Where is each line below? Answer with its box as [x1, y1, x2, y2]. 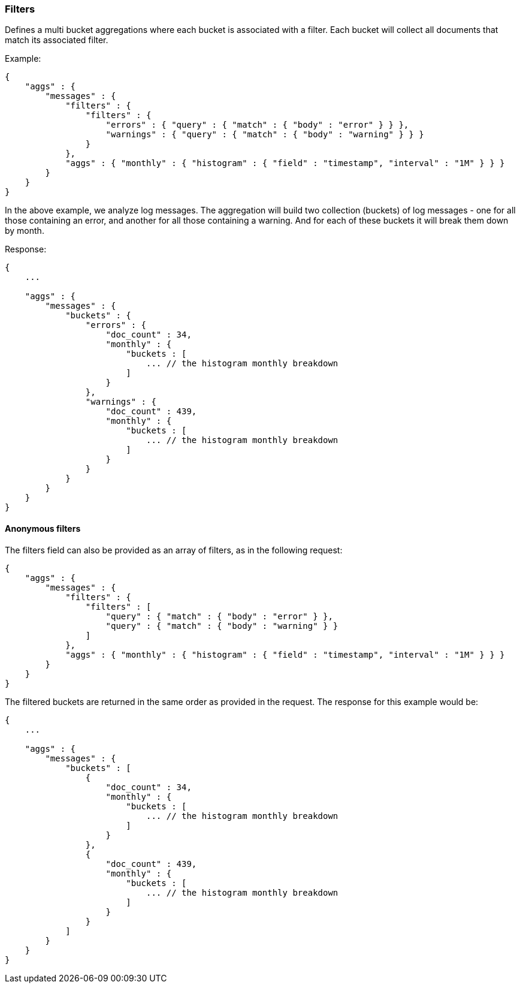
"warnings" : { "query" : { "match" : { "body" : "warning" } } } [105, 129, 424, 140]
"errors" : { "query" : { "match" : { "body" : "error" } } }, [105, 120, 409, 130]
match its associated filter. [5, 35, 108, 46]
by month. [5, 225, 44, 236]
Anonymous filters [5, 523, 81, 534]
